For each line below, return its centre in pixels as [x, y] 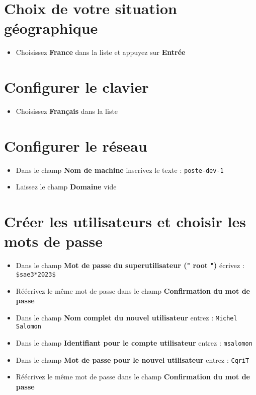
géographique [51, 28]
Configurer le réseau [76, 145]
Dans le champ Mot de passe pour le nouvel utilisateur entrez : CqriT [133, 359]
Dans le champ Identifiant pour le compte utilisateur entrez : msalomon [134, 343]
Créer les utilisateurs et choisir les [125, 221]
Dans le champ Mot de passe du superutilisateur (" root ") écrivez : [130, 265]
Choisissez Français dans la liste [67, 111]
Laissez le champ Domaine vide [66, 187]
